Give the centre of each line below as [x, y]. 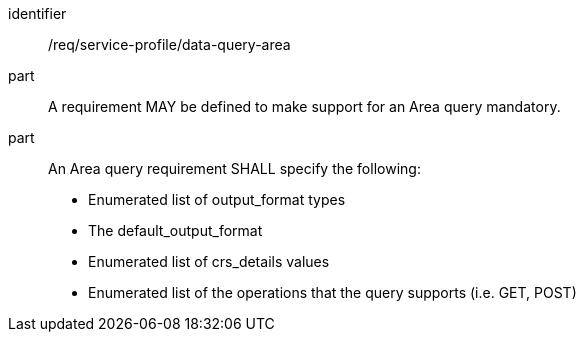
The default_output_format [175, 230]
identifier [37, 13]
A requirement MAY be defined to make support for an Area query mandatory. [304, 106]
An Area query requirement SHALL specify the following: [234, 168]
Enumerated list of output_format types [217, 199]
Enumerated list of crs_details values [209, 261]
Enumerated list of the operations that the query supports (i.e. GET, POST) [332, 292]
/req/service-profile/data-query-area [169, 44]
